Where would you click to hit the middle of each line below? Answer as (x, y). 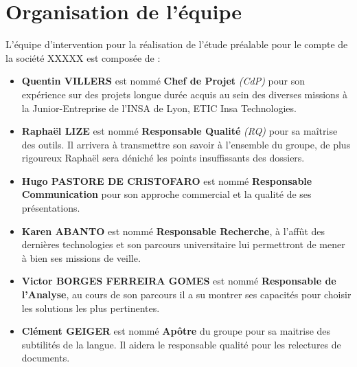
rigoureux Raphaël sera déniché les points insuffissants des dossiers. (163, 158)
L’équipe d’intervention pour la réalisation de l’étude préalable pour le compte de (177, 44)
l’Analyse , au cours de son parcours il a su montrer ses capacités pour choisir (186, 294)
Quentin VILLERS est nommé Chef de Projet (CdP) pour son (163, 81)
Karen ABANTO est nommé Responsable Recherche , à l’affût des (173, 231)
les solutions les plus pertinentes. (91, 308)
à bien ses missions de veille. (81, 257)
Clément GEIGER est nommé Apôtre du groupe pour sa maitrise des (176, 331)
